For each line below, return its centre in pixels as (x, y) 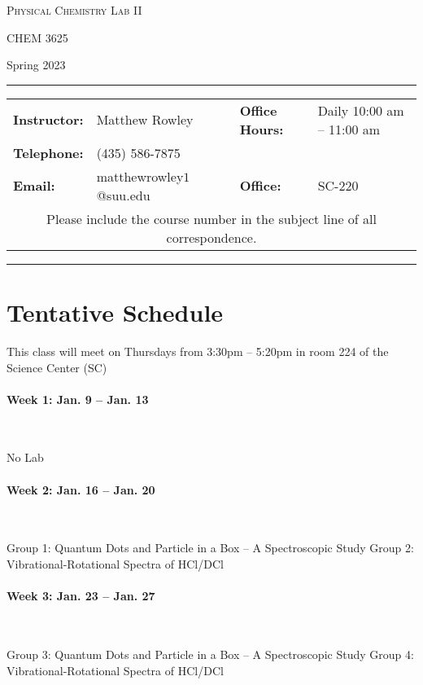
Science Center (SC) (57, 367)
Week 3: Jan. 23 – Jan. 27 (81, 596)
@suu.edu (123, 195)
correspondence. (211, 237)
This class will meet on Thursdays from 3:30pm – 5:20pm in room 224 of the (198, 351)
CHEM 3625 (37, 37)
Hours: (262, 129)
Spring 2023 (36, 65)
